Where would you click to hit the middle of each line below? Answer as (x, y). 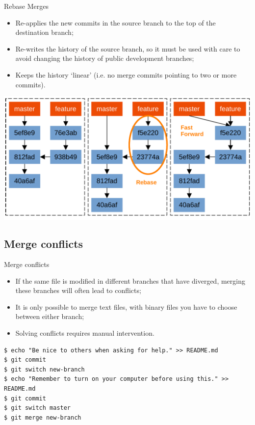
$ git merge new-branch (43, 418)
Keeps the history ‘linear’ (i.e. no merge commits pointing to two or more (126, 74)
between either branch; (50, 316)
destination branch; (44, 32)
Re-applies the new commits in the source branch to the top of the (115, 22)
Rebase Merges (26, 6)
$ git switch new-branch (44, 369)
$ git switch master (38, 408)
